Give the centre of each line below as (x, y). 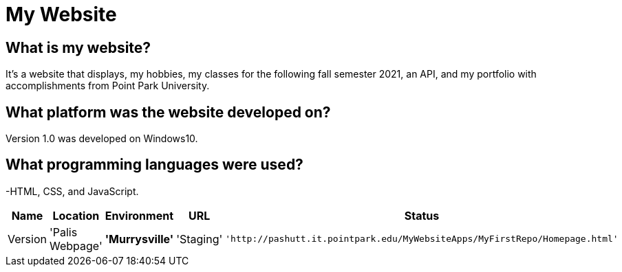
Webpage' (76, 246)
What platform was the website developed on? (168, 112)
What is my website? (78, 47)
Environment (139, 215)
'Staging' (200, 239)
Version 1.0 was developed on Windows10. (102, 139)
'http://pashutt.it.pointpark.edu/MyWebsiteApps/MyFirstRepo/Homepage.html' (422, 239)
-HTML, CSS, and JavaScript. (72, 191)
